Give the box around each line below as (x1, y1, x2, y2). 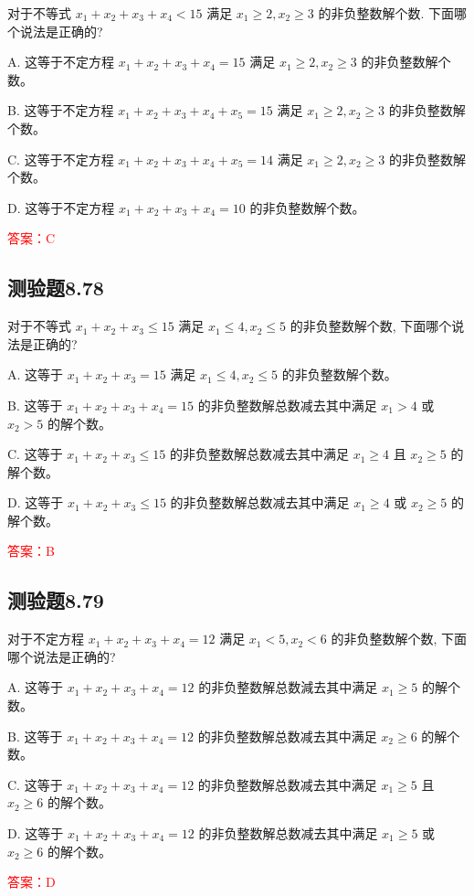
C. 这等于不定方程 (7, 149, 114, 168)
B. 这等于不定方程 (7, 101, 114, 120)
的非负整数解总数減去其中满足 (198, 677, 378, 697)
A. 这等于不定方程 (7, 52, 115, 71)
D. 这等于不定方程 (7, 197, 115, 217)
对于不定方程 (7, 629, 84, 648)
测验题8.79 (7, 586, 104, 614)
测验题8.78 (7, 273, 104, 302)
